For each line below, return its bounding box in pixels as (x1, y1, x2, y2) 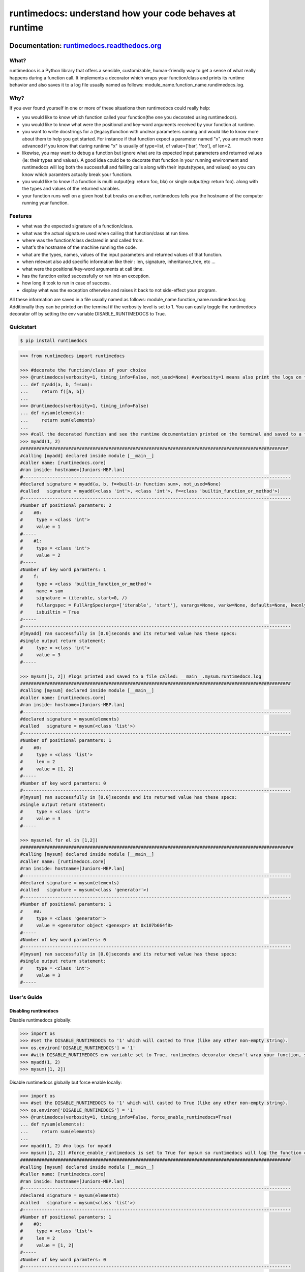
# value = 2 (20, 553, 61, 558)
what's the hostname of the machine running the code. (22, 244, 137, 250)
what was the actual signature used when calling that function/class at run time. (22, 230, 190, 236)
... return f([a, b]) (20, 389, 85, 394)
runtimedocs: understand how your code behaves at (9, 8, 236, 19)
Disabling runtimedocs (9, 1007, 58, 1014)
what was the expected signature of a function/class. (22, 223, 134, 229)
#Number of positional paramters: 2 (20, 503, 112, 508)
